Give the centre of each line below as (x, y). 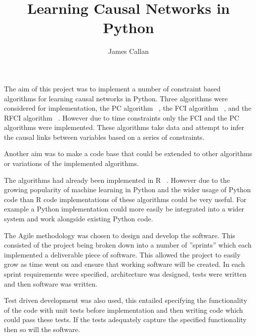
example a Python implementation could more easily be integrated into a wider (124, 209)
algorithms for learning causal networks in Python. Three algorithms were (116, 98)
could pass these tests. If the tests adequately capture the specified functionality (125, 319)
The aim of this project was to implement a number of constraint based (112, 88)
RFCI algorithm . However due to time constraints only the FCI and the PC (122, 117)
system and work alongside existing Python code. (79, 219)
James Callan (128, 51)
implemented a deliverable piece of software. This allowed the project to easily (122, 254)
